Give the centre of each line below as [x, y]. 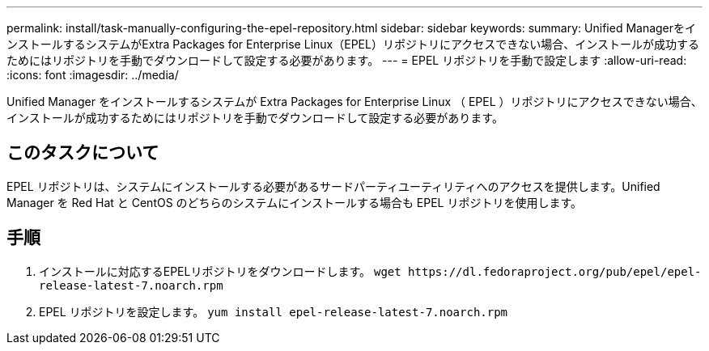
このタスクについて [83, 153]
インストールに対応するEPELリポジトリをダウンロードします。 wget [220, 271]
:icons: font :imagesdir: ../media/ [93, 75]
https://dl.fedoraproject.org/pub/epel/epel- [555, 271]
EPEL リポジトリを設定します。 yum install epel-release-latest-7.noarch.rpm [274, 311]
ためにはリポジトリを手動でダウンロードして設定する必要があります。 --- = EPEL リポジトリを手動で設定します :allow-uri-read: [347, 60]
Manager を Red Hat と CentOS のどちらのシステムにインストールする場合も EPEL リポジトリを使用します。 [295, 202]
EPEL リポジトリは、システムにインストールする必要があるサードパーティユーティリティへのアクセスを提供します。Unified [333, 186]
